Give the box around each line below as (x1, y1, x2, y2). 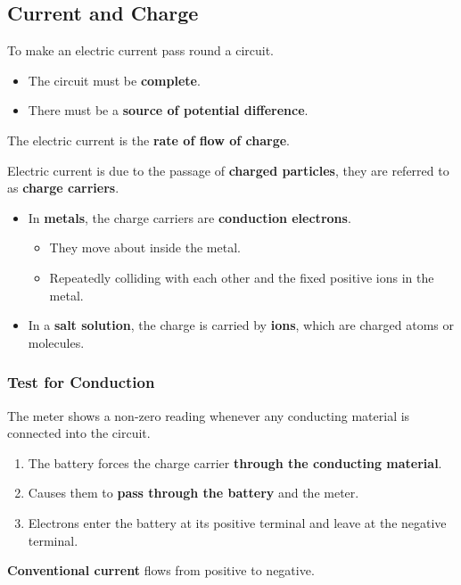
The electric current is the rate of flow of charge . (7, 130, 290, 149)
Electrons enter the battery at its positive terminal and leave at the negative (28, 513, 447, 531)
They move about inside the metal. (49, 238, 241, 257)
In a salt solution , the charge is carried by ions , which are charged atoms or (28, 316, 455, 334)
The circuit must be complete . (28, 70, 201, 89)
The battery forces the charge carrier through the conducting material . (28, 453, 442, 472)
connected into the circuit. (7, 424, 151, 442)
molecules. (28, 333, 85, 351)
